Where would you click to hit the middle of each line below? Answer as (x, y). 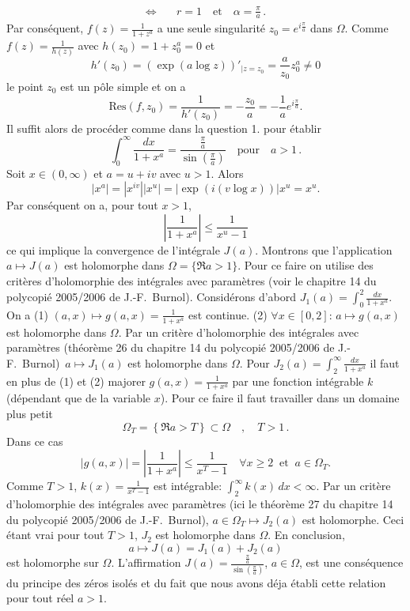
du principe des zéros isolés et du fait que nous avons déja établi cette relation (196, 582)
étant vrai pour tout (55, 535)
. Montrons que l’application (324, 249)
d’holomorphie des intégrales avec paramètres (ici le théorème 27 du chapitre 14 (200, 504)
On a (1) (27, 314)
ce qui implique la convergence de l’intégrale (113, 249)
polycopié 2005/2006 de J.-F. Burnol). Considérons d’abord (152, 297)
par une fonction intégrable (298, 381)
